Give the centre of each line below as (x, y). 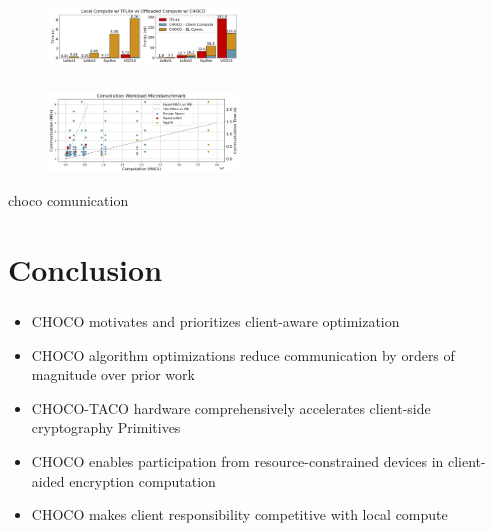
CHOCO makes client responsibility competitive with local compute (239, 514)
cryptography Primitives (106, 427)
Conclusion (85, 268)
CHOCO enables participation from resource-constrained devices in (237, 461)
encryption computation (142, 480)
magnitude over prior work (113, 374)
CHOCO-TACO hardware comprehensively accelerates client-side (231, 407)
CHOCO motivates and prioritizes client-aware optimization (215, 321)
